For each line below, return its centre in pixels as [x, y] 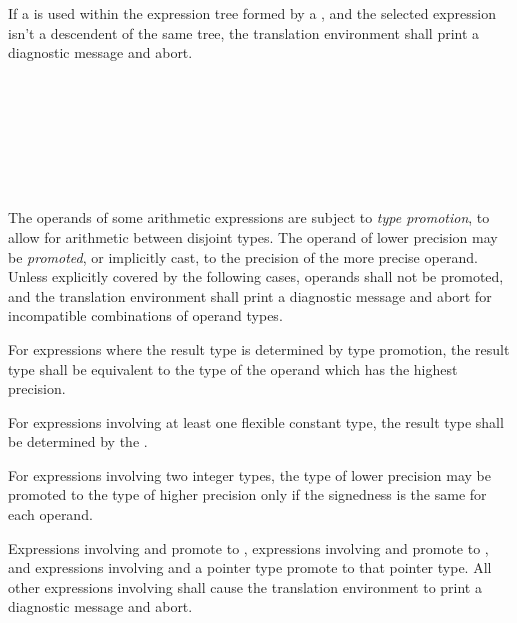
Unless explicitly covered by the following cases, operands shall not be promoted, [256, 276]
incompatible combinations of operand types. [145, 315]
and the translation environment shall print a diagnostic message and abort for [250, 295]
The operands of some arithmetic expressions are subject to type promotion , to [249, 217]
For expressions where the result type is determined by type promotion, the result [259, 348]
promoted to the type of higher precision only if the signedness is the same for [247, 494]
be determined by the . [78, 441]
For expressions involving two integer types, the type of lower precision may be [249, 474]
